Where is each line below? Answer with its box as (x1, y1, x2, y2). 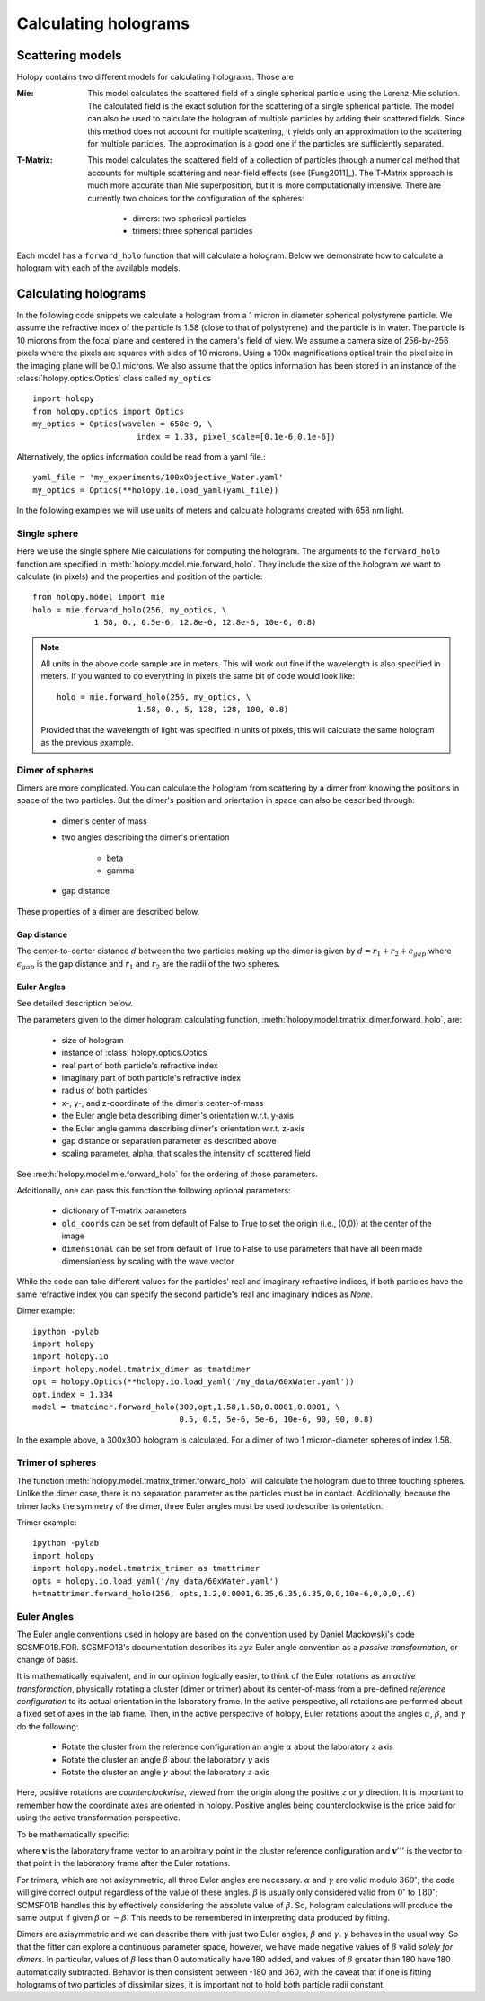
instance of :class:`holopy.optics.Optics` (61, 1048, 210, 1059)
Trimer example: (16, 1517, 77, 1528)
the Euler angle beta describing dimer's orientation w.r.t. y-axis (61, 1111, 294, 1121)
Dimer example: (16, 1305, 75, 1317)
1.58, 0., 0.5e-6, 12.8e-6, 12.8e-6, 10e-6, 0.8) (93, 617, 317, 628)
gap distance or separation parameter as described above (61, 1135, 278, 1146)
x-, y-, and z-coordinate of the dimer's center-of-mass (61, 1097, 264, 1108)
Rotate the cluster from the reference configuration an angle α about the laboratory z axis (61, 1741, 394, 1753)
